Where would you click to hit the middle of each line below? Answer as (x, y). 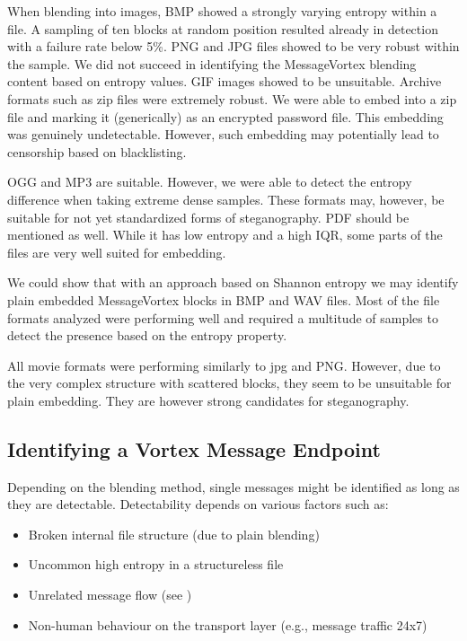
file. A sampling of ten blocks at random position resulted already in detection (223, 28)
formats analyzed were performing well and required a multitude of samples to (223, 317)
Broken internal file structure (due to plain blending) (174, 534)
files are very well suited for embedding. (117, 252)
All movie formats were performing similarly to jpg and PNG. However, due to (224, 365)
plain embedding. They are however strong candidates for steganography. (208, 400)
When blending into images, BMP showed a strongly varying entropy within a (222, 11)
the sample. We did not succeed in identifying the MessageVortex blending (212, 63)
